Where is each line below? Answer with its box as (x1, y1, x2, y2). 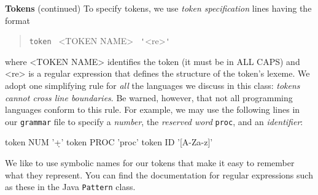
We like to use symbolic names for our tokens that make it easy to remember (5, 156, 295, 169)
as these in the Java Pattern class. (5, 180, 136, 193)
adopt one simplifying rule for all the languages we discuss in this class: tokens (5, 79, 300, 92)
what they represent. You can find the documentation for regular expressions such (5, 168, 313, 181)
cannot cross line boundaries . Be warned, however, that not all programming (5, 91, 293, 104)
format (5, 13, 30, 26)
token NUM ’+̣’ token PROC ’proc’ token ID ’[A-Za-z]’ (5, 136, 213, 148)
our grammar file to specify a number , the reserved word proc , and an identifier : (5, 115, 303, 128)
